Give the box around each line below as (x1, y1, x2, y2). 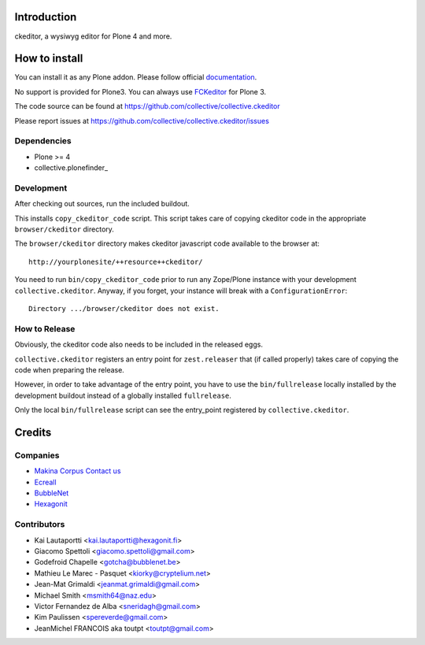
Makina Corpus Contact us (34, 466, 121, 476)
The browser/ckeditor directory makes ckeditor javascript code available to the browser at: (14, 239, 320, 248)
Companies (14, 450, 60, 461)
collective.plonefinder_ (34, 163, 109, 172)
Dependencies (14, 135, 72, 146)
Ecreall (34, 477, 57, 487)
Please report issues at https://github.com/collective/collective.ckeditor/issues (14, 116, 269, 125)
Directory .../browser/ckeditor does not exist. (28, 304, 220, 313)
